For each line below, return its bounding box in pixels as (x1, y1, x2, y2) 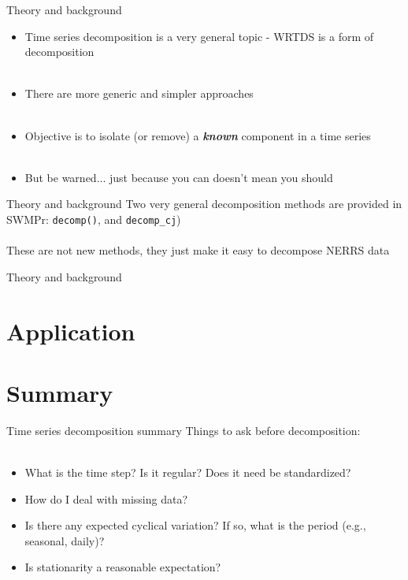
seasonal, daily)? (24, 532, 105, 548)
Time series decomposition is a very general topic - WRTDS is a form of (24, 28, 374, 44)
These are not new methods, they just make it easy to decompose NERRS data (6, 242, 390, 258)
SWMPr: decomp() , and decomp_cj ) (6, 210, 181, 227)
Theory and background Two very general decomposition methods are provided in (6, 195, 402, 212)
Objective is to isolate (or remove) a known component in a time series (24, 127, 371, 143)
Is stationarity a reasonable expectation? (24, 559, 221, 575)
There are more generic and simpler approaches (24, 85, 254, 102)
